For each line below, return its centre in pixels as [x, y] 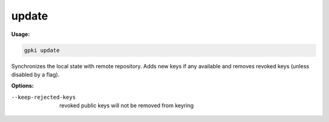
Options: [23, 86]
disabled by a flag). [35, 74]
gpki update [42, 50]
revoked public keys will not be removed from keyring [127, 106]
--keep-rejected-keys [44, 97]
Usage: [21, 34]
